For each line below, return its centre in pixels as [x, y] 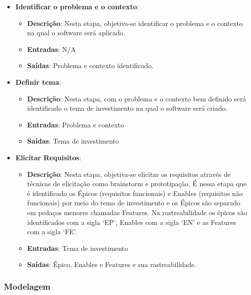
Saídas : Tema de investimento [73, 141]
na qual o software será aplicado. [76, 33]
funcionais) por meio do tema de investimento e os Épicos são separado [134, 203]
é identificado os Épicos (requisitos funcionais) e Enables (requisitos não [135, 193]
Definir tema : [38, 82]
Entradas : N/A [52, 49]
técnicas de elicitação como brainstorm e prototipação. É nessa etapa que [137, 184]
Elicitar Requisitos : [48, 157]
